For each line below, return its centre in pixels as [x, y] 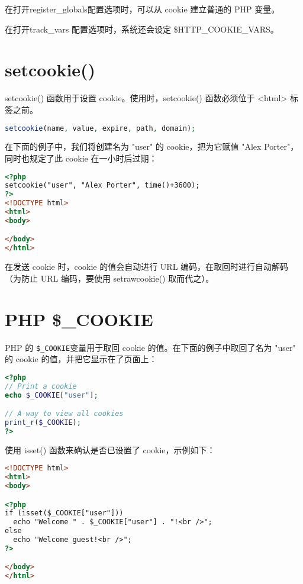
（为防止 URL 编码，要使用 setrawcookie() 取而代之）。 [109, 278]
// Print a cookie [41, 386]
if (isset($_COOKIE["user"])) [64, 513]
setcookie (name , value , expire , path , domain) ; [100, 128]
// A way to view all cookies [64, 414]
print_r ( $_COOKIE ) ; [43, 422]
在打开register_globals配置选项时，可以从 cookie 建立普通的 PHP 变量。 [142, 9]
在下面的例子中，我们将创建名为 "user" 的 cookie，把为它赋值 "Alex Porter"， [152, 146]
